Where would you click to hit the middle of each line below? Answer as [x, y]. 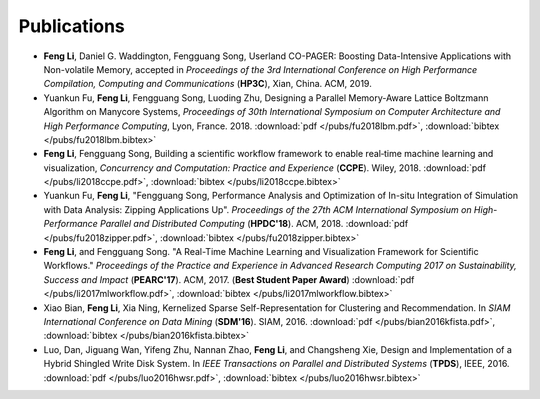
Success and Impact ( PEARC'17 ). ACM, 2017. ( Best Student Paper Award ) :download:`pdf [229, 279]
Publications [71, 26]
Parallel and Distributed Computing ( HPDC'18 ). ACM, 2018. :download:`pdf [254, 224]
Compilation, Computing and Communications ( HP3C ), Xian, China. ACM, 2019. [207, 84]
